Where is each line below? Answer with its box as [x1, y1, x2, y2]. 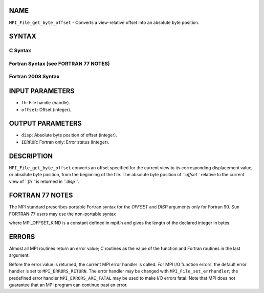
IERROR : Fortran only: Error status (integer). [21, 139, 110, 145]
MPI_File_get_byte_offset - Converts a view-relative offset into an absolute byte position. [9, 20, 199, 25]
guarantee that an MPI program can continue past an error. [9, 282, 128, 288]
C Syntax [9, 47, 31, 54]
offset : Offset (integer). [21, 107, 72, 113]
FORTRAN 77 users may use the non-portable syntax [9, 211, 116, 217]
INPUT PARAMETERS [9, 87, 75, 95]
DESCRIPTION [9, 152, 53, 160]
